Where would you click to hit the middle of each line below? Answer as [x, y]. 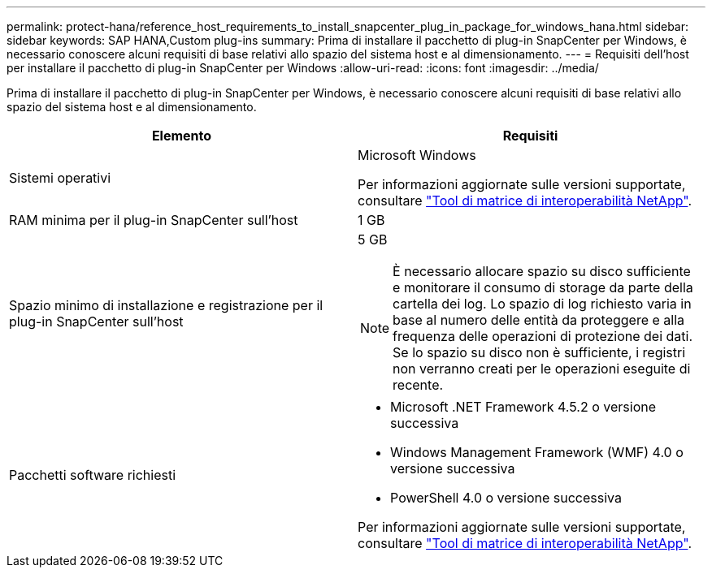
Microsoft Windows [417, 155]
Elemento [182, 136]
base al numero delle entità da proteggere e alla [539, 320]
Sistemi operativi [60, 178]
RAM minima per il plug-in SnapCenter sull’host [154, 220]
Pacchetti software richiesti [93, 475]
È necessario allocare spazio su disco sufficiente [542, 271]
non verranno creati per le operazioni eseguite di [542, 369]
